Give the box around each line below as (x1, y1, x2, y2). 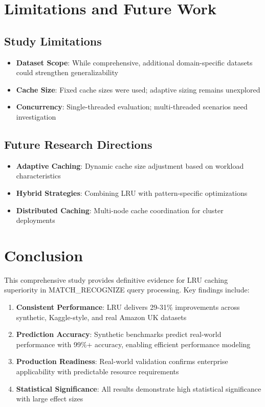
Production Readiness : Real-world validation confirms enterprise (16, 356, 228, 367)
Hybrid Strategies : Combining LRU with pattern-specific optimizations (16, 187, 248, 198)
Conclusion (4, 244, 83, 265)
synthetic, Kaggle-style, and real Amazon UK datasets (16, 311, 187, 322)
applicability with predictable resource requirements (16, 366, 179, 376)
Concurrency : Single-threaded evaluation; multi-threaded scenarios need (16, 101, 248, 112)
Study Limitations (4, 33, 102, 49)
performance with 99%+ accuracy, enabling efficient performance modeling (16, 338, 251, 349)
